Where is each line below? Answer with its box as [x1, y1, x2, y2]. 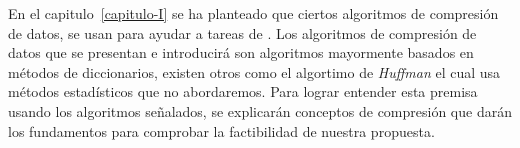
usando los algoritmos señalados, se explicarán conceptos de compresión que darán [8, 100, 512, 121]
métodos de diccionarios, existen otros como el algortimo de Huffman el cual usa [8, 61, 501, 82]
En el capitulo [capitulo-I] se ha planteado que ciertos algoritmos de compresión [8, 3, 499, 23]
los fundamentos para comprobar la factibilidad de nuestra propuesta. [8, 120, 435, 141]
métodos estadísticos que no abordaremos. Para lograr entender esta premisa [8, 81, 478, 102]
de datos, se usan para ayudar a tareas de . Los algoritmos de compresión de [8, 22, 477, 43]
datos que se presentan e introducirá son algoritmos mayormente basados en [8, 42, 474, 63]
